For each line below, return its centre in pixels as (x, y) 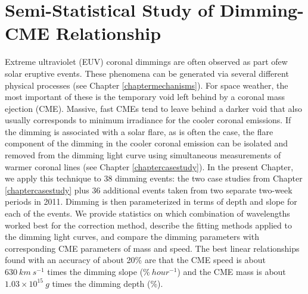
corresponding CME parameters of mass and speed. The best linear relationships (152, 248)
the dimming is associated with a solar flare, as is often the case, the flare (139, 131)
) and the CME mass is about (231, 271)
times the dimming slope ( (95, 271)
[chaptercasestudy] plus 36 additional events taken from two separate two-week (149, 190)
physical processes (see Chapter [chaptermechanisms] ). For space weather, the (147, 85)
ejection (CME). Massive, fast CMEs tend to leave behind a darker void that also (154, 108)
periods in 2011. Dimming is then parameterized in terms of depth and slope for (151, 201)
